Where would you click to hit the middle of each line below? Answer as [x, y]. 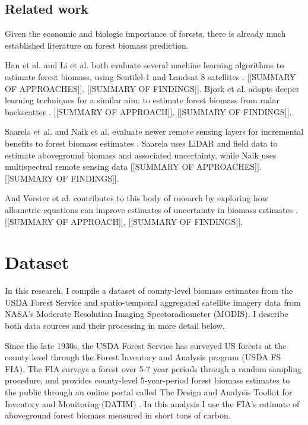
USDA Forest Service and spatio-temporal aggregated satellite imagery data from [153, 302]
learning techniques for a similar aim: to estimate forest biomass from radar [142, 100]
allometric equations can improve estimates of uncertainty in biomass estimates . [151, 209]
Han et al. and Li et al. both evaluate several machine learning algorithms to [145, 65]
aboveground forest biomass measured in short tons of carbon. [118, 415]
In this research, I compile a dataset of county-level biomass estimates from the [149, 291]
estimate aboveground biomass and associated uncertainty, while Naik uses [141, 155]
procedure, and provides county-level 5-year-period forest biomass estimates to [147, 380]
